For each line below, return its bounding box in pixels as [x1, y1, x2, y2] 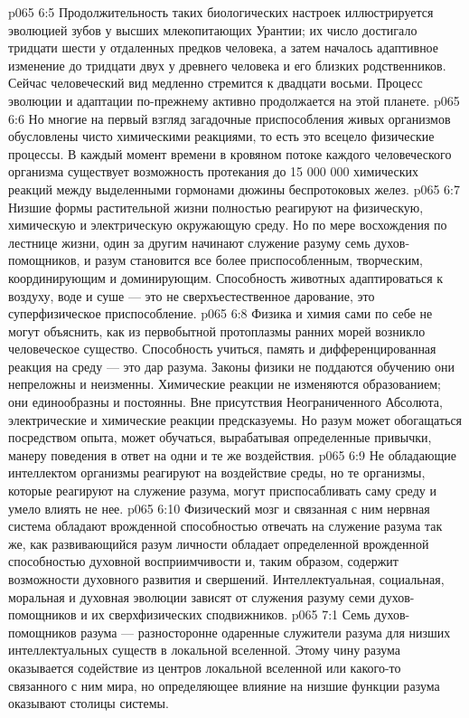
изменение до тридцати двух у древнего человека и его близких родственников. [8, 55, 446, 74]
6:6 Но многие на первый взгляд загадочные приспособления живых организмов [8, 109, 451, 128]
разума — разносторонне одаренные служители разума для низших [80, 622, 451, 641]
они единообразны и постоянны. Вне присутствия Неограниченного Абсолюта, [8, 392, 443, 411]
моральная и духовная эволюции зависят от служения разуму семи [8, 587, 375, 606]
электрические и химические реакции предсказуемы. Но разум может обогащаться [8, 410, 463, 429]
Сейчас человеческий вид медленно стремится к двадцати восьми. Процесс [8, 73, 423, 92]
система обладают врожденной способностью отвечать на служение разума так [8, 516, 443, 535]
